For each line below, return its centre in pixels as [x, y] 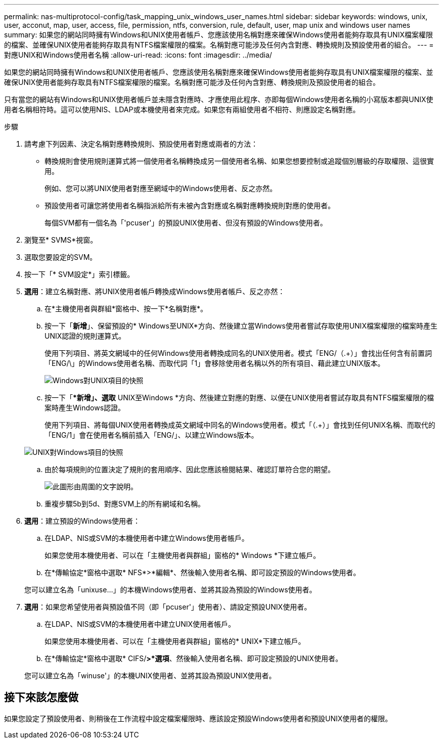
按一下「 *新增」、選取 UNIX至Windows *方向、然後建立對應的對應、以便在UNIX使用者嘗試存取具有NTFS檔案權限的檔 [239, 398]
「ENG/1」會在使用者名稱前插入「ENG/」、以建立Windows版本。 [151, 435]
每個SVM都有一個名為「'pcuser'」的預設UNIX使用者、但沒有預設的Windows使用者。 [186, 223]
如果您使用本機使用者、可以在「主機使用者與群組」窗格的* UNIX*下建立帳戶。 [175, 641]
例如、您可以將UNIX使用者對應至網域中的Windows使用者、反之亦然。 [161, 188]
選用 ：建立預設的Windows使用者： [82, 521]
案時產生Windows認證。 [85, 408]
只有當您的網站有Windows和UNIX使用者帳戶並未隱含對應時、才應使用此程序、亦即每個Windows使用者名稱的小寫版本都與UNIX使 [219, 99]
